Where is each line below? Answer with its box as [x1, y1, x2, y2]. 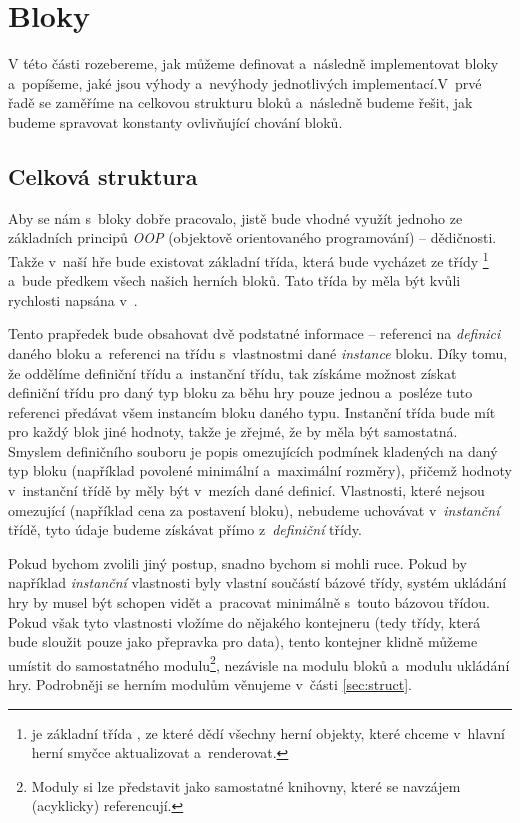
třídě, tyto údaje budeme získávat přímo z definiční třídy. [8, 519, 362, 540]
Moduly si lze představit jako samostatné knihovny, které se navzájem [31, 775, 461, 796]
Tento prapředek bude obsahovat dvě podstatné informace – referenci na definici [8, 323, 501, 344]
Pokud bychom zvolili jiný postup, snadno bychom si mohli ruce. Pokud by [8, 552, 467, 573]
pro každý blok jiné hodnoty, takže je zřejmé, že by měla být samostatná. [8, 421, 458, 442]
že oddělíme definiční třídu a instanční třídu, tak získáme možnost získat [8, 362, 457, 383]
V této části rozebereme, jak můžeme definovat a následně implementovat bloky [8, 53, 499, 74]
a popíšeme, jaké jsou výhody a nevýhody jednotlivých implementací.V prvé [8, 72, 482, 93]
